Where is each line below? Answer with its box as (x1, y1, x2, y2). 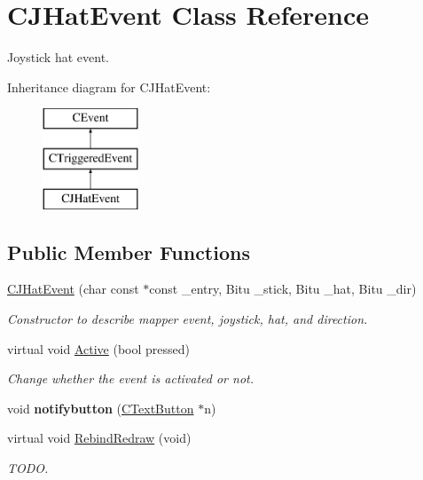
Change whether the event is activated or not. (7, 369, 254, 388)
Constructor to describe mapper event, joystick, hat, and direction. (7, 310, 368, 328)
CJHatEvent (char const (7, 279, 139, 298)
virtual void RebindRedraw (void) (7, 429, 192, 447)
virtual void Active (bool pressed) (7, 339, 190, 358)
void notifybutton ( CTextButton (7, 398, 194, 417)
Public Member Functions (7, 238, 250, 265)
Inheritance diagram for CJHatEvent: (7, 77, 211, 96)
